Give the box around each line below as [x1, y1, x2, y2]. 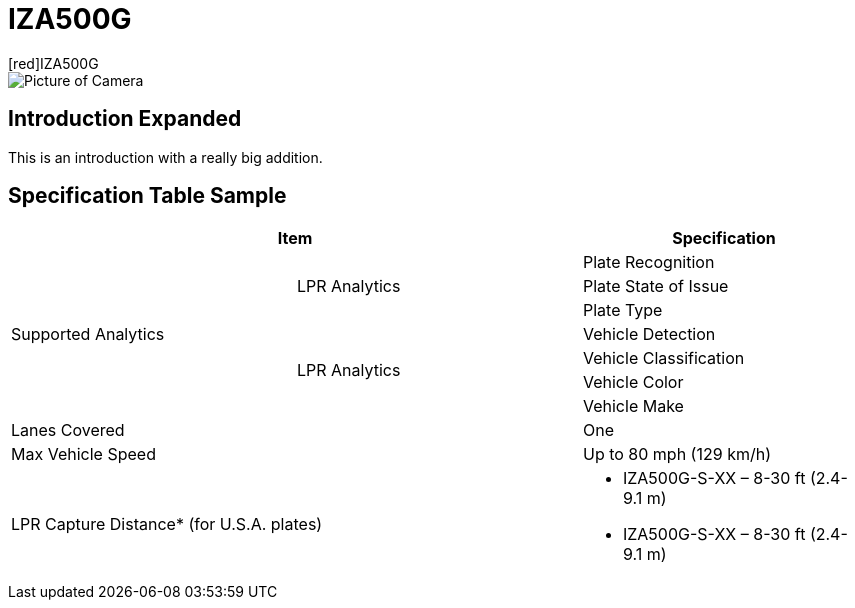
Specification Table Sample [8, 183, 287, 209]
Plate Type [582, 300, 663, 321]
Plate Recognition [582, 252, 715, 273]
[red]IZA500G [8, 54, 99, 72]
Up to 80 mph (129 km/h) [582, 444, 771, 465]
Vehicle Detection [582, 324, 716, 345]
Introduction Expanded [8, 106, 242, 132]
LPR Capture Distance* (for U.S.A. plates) [11, 514, 323, 535]
